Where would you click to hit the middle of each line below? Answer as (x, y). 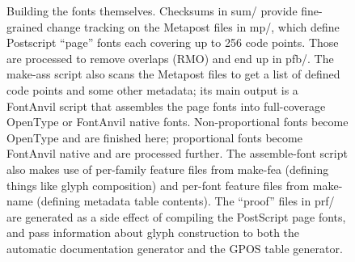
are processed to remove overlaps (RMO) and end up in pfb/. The (170, 58)
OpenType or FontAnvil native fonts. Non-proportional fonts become (177, 122)
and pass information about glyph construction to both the (153, 232)
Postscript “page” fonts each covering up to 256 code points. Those (173, 42)
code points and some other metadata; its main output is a (152, 89)
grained (25, 26)
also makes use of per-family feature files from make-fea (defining (168, 169)
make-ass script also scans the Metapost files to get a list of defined (173, 74)
